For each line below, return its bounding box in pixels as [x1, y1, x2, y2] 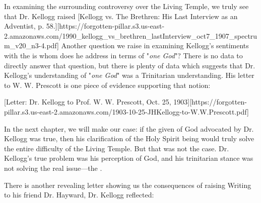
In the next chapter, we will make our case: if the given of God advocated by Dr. [4, 123, 254, 134]
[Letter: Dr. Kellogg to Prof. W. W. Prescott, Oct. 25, [4, 96, 171, 107]
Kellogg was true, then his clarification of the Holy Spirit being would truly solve [4, 133, 254, 144]
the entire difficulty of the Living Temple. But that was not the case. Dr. [4, 143, 229, 153]
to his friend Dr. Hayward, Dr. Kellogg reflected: [4, 189, 154, 200]
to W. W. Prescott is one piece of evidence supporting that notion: [4, 79, 211, 90]
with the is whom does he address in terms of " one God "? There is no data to [4, 50, 243, 60]
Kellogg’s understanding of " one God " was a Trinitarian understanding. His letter [4, 70, 254, 80]
